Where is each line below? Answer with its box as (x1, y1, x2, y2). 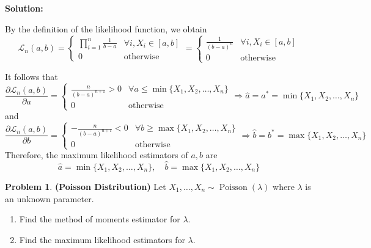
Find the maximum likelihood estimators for (19, 233, 185, 246)
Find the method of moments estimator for (19, 213, 180, 225)
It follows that (5, 70, 58, 83)
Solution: (5, 2, 43, 14)
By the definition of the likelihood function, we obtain (5, 22, 207, 35)
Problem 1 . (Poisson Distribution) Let (5, 180, 166, 193)
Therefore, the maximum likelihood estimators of (5, 148, 188, 161)
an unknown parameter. (5, 192, 94, 205)
